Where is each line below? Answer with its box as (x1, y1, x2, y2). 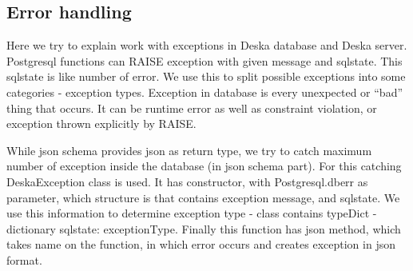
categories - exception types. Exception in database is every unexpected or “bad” (6, 83, 403, 100)
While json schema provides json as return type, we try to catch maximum (6, 141, 372, 158)
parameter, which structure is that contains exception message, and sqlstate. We (6, 189, 400, 205)
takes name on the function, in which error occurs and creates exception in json (6, 236, 395, 253)
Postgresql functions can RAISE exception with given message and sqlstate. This (6, 52, 403, 69)
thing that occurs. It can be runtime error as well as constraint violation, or (6, 99, 377, 116)
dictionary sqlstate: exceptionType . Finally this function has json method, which (6, 220, 401, 237)
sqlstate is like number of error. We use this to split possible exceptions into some (6, 68, 406, 85)
